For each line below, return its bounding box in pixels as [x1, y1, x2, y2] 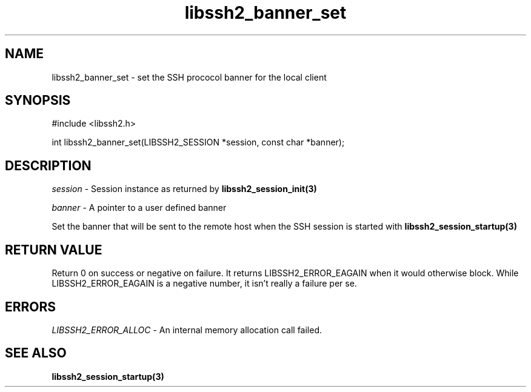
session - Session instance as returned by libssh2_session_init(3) [52, 184, 317, 194]
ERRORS [5, 299, 56, 314]
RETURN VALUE [5, 242, 102, 257]
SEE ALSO [5, 345, 67, 361]
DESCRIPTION [5, 158, 92, 173]
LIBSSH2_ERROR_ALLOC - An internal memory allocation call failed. [52, 324, 322, 335]
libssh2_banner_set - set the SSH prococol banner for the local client [52, 71, 327, 82]
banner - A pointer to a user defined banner [52, 202, 227, 213]
